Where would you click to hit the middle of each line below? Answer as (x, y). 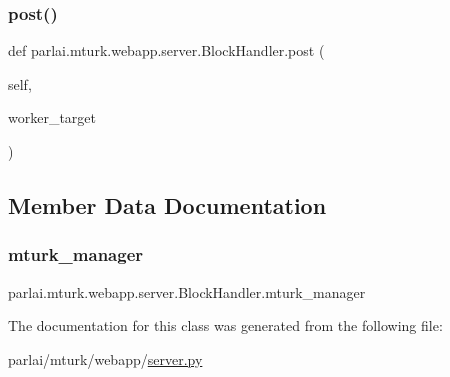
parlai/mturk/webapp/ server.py (105, 358)
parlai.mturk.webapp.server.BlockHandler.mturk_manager (187, 291)
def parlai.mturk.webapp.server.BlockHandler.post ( (166, 50)
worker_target (52, 117)
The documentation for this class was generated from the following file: (225, 325)
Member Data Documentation (167, 204)
